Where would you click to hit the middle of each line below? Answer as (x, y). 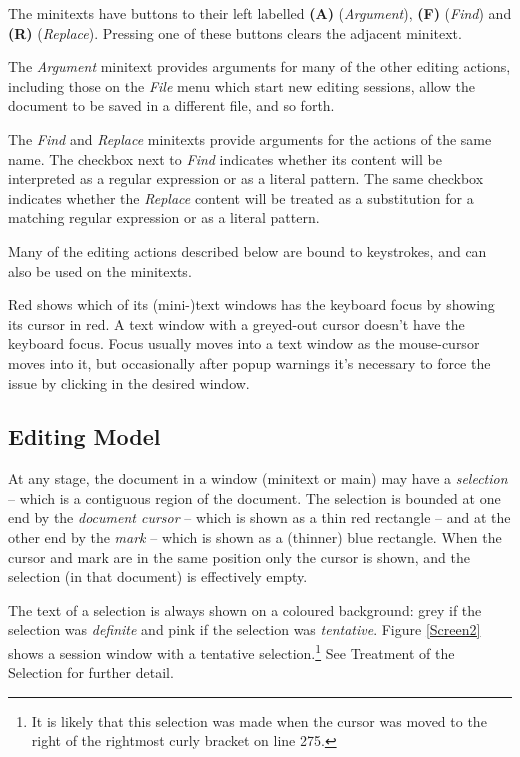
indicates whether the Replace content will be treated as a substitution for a (241, 197)
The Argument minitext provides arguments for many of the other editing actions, (259, 66)
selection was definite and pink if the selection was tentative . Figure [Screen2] (244, 629)
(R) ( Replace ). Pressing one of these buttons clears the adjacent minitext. (235, 32)
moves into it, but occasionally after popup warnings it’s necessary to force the (249, 362)
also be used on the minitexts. (100, 270)
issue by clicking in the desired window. (129, 382)
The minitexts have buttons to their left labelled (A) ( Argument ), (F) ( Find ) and (260, 13)
